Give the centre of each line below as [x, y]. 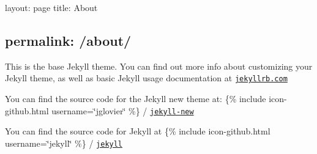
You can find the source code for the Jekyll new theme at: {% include [136, 99]
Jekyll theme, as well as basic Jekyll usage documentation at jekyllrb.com [146, 78]
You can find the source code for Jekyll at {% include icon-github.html [138, 131]
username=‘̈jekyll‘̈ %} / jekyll [64, 143]
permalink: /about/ [68, 40]
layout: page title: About [51, 7]
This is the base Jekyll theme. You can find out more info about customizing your [159, 66]
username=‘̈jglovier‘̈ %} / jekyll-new [123, 110]
